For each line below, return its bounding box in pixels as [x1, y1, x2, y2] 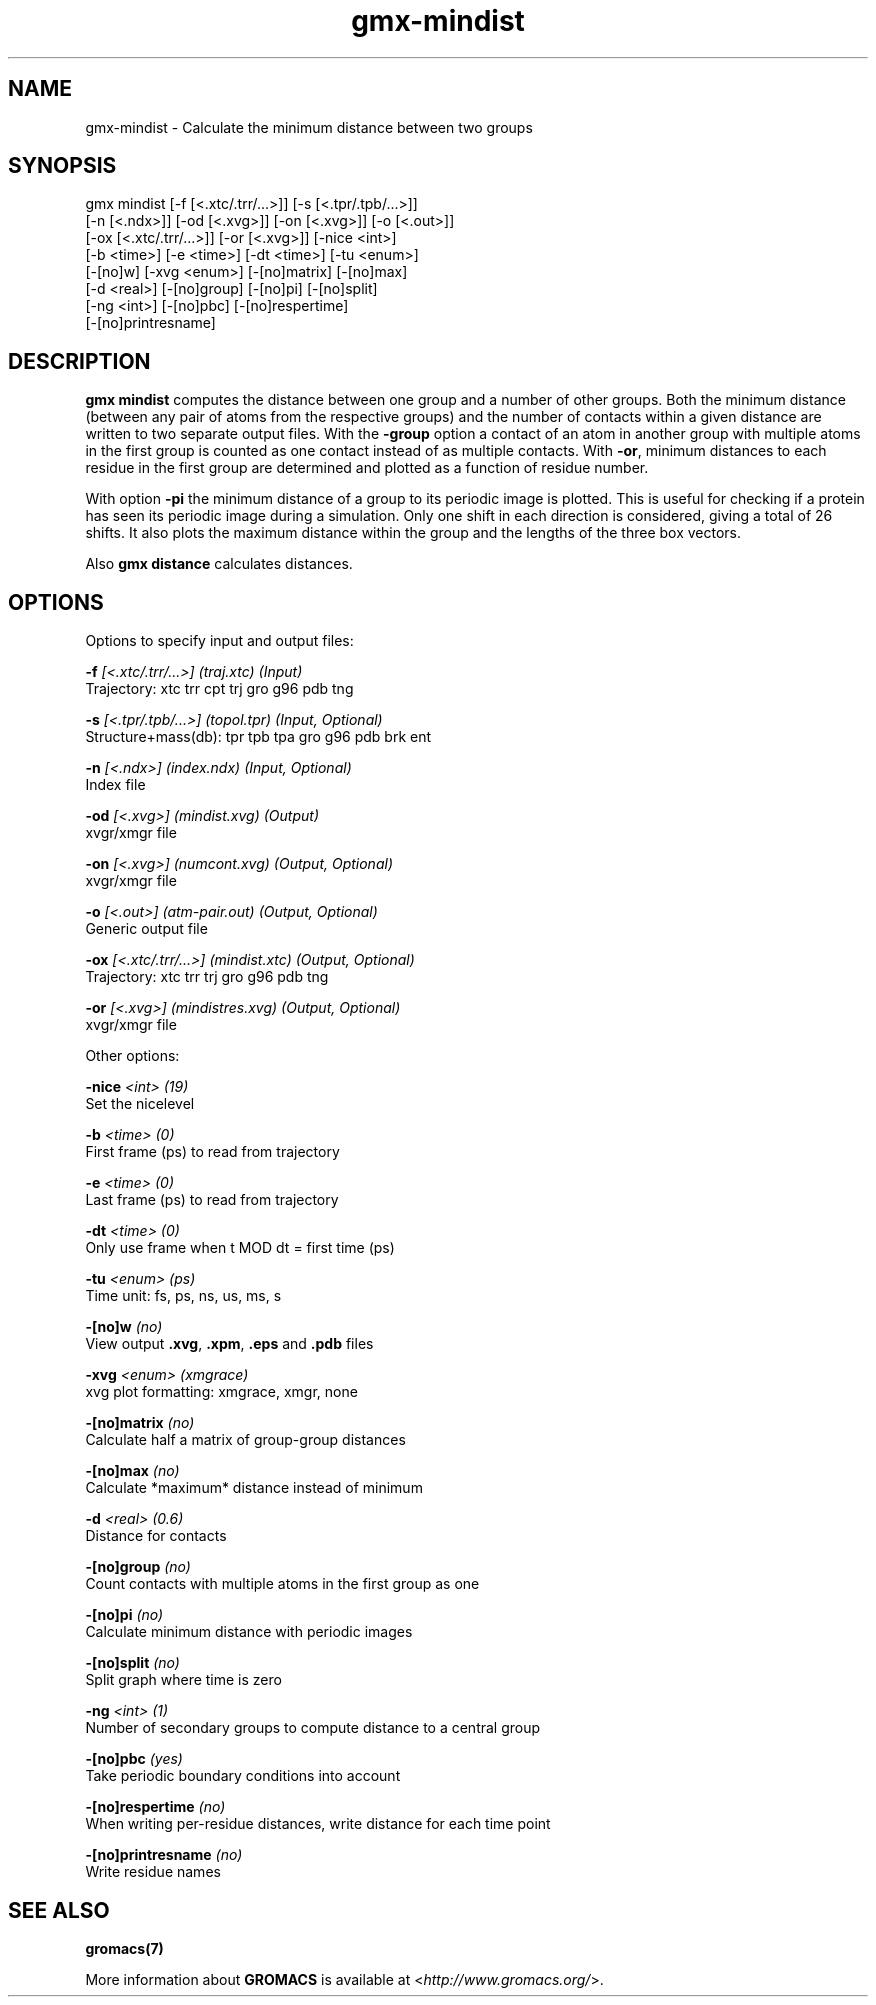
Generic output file [85, 920, 208, 938]
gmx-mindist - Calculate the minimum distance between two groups [85, 118, 533, 136]
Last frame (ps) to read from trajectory [85, 1191, 339, 1209]
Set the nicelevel [85, 1095, 195, 1113]
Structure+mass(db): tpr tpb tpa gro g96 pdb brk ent [85, 728, 432, 746]
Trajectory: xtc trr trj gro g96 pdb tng [85, 968, 329, 986]
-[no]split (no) [85, 1654, 180, 1672]
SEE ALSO [8, 1897, 110, 1923]
